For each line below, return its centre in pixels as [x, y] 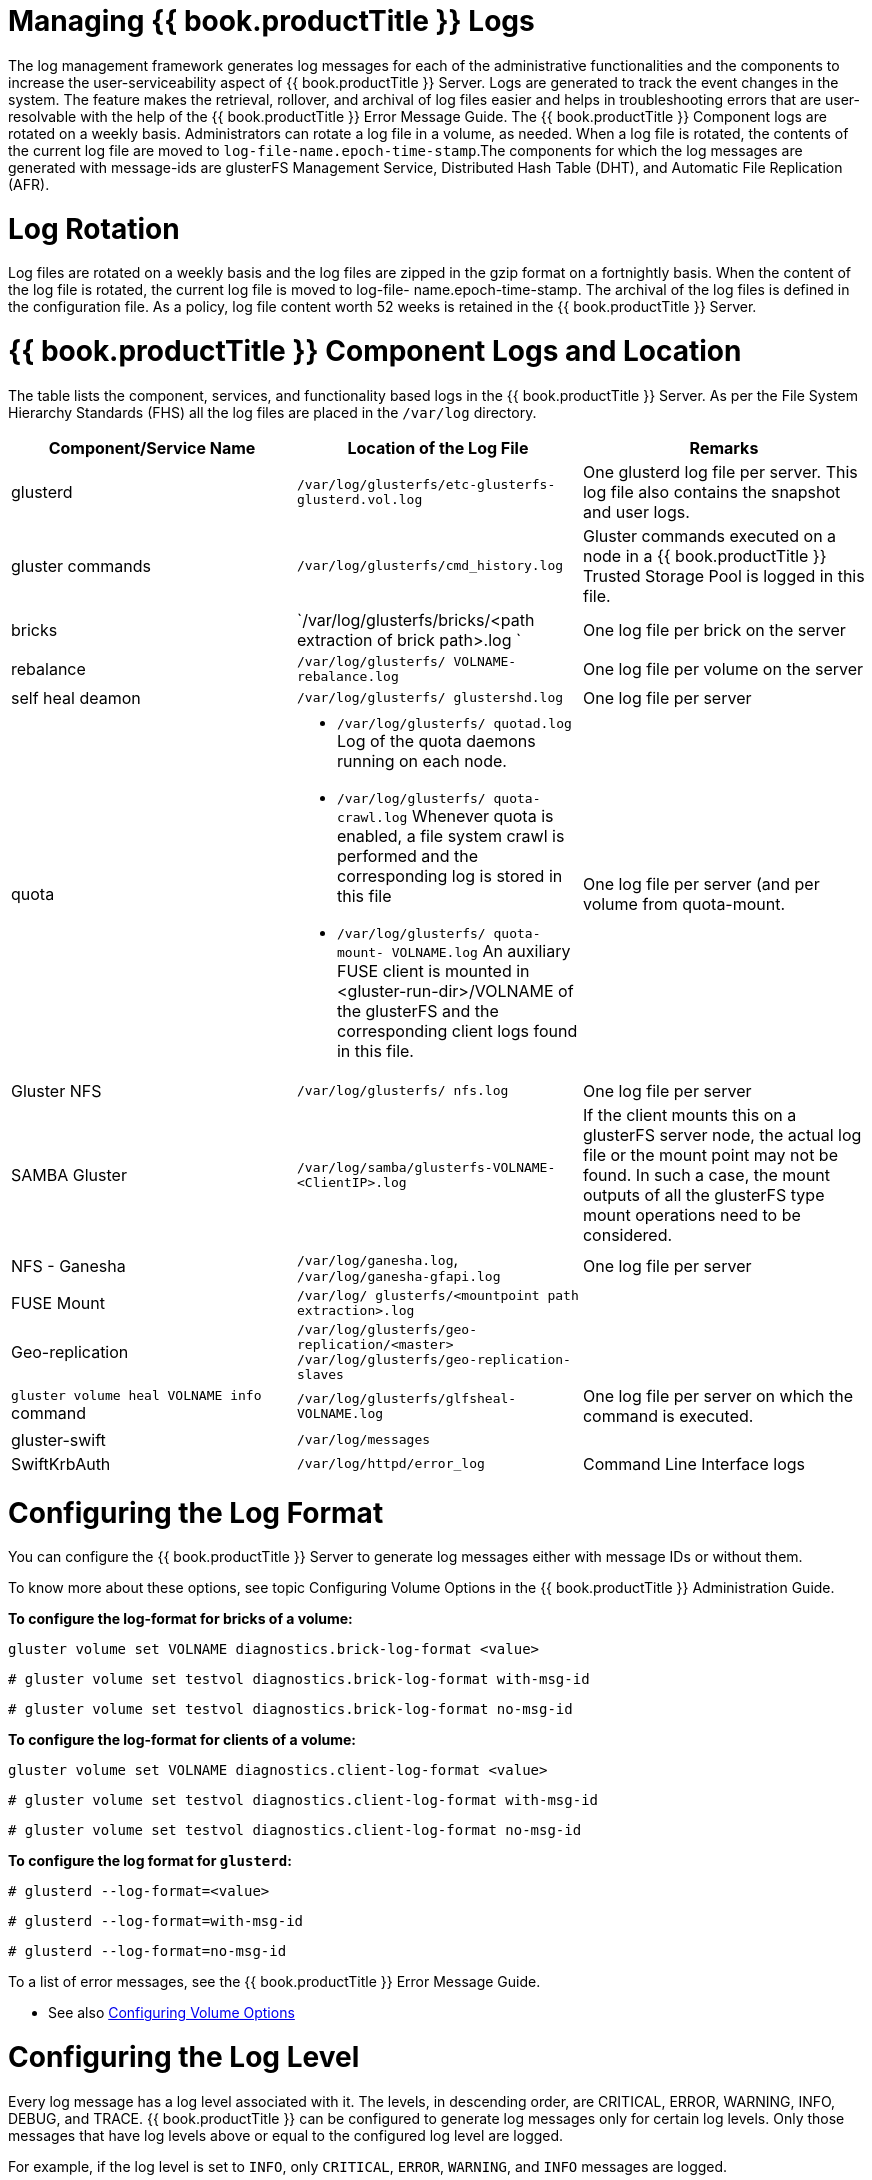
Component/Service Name [152, 447]
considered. [627, 1234]
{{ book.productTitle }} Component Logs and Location [375, 351]
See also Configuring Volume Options [171, 2013]
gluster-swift [58, 1439]
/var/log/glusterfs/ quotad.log [454, 723]
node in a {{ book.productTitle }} [704, 555]
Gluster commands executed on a [709, 535]
